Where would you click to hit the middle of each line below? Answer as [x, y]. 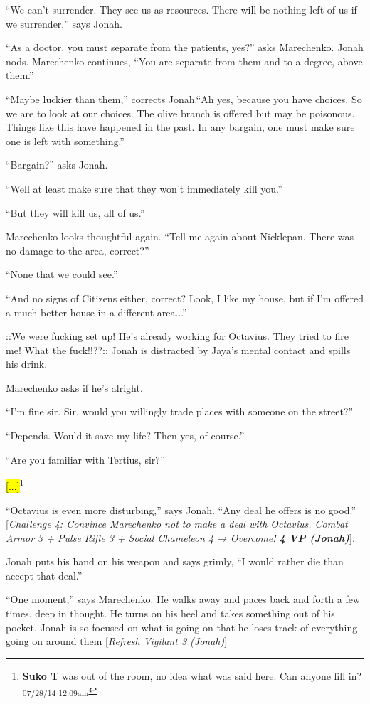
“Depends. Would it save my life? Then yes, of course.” [125, 436]
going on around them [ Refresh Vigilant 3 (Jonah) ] [117, 641]
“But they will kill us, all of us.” [75, 212]
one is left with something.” [65, 140]
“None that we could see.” [62, 274]
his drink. [27, 364]
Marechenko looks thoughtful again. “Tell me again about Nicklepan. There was [180, 236]
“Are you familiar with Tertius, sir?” [85, 459]
